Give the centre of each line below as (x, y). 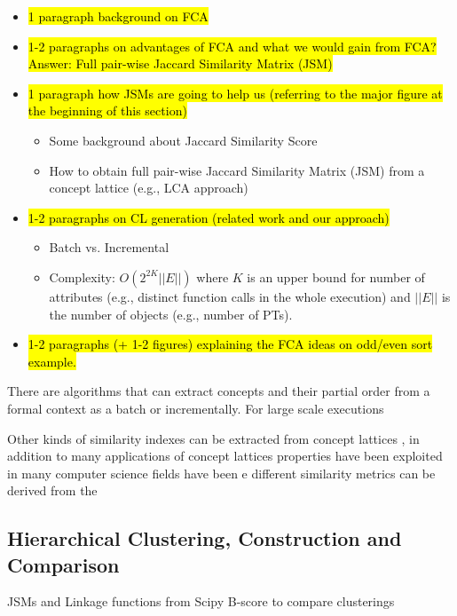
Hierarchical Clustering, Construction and (205, 538)
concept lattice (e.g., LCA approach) (149, 188)
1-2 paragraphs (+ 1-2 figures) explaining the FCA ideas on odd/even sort (230, 344)
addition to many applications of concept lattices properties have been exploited (225, 456)
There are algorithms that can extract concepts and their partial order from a (219, 391)
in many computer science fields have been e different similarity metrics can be (221, 473)
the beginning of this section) (107, 111)
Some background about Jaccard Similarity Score (183, 140)
